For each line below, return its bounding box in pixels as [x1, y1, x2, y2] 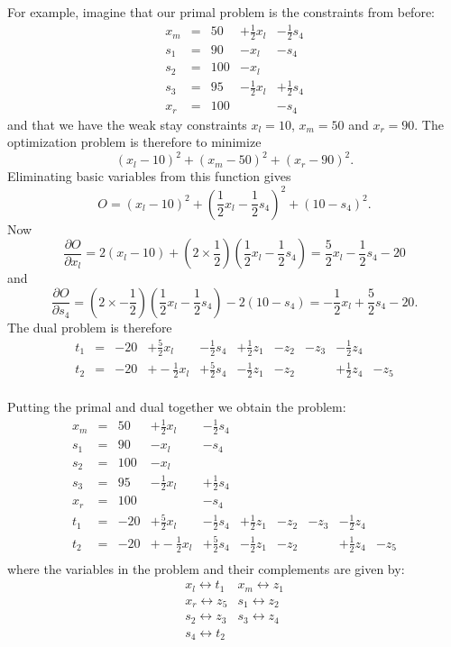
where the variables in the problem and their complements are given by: [7, 559, 405, 578]
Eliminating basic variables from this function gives [7, 167, 291, 186]
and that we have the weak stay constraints [7, 114, 247, 133]
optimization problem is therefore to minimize [7, 132, 262, 151]
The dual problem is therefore [7, 317, 172, 336]
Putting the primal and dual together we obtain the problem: [7, 397, 346, 416]
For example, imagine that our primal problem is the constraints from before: [7, 3, 435, 21]
